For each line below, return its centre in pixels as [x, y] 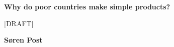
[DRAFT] [19, 23]
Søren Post [23, 40]
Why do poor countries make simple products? [87, 6]
